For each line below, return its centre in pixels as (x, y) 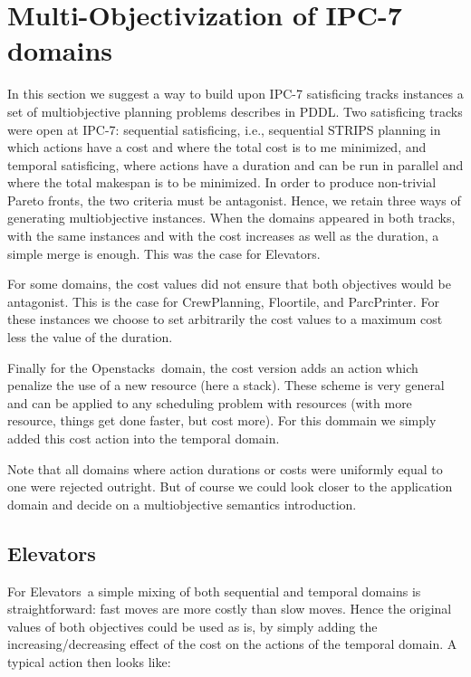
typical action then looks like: (89, 661)
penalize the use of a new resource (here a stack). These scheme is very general (226, 385)
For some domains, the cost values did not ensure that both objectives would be (229, 284)
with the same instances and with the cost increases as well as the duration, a (223, 236)
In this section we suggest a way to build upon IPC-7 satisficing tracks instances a (235, 94)
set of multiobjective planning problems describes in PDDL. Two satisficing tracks (235, 111)
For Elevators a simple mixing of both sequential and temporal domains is (214, 591)
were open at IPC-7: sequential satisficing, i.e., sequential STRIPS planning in (224, 129)
